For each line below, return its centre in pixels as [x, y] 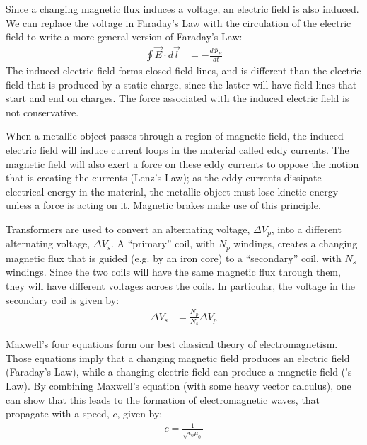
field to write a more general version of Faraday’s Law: [124, 36]
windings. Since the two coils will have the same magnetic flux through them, [173, 272]
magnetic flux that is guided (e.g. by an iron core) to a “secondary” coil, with [174, 258]
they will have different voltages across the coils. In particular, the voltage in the [180, 286]
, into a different [306, 229]
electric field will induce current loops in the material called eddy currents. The [177, 150]
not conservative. [42, 112]
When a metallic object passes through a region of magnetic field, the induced [175, 136]
